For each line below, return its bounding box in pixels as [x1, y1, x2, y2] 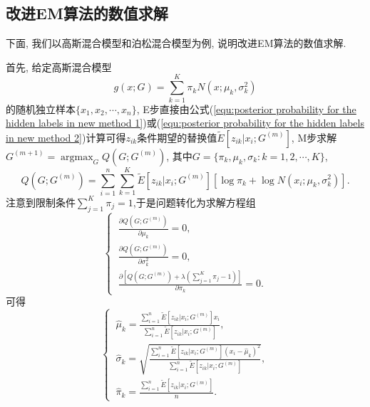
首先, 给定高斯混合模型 [6, 59, 112, 74]
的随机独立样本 [6, 101, 76, 116]
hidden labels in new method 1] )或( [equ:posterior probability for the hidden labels [6, 115, 364, 130]
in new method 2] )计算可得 [6, 129, 126, 144]
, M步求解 [291, 129, 337, 144]
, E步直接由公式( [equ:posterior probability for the [136, 101, 356, 116]
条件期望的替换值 [137, 129, 217, 144]
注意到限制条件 [6, 194, 76, 209]
